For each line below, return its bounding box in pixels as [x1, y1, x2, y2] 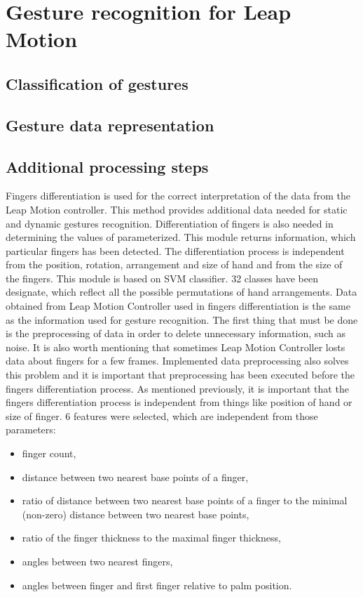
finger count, [22, 446, 76, 461]
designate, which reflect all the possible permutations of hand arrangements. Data [6, 284, 357, 299]
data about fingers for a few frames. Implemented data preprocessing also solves [6, 353, 349, 368]
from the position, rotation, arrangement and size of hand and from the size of [6, 257, 343, 272]
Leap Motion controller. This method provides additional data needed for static [6, 202, 348, 216]
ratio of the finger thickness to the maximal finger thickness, [22, 530, 281, 545]
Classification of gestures [6, 72, 189, 94]
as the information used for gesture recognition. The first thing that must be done [6, 312, 358, 327]
